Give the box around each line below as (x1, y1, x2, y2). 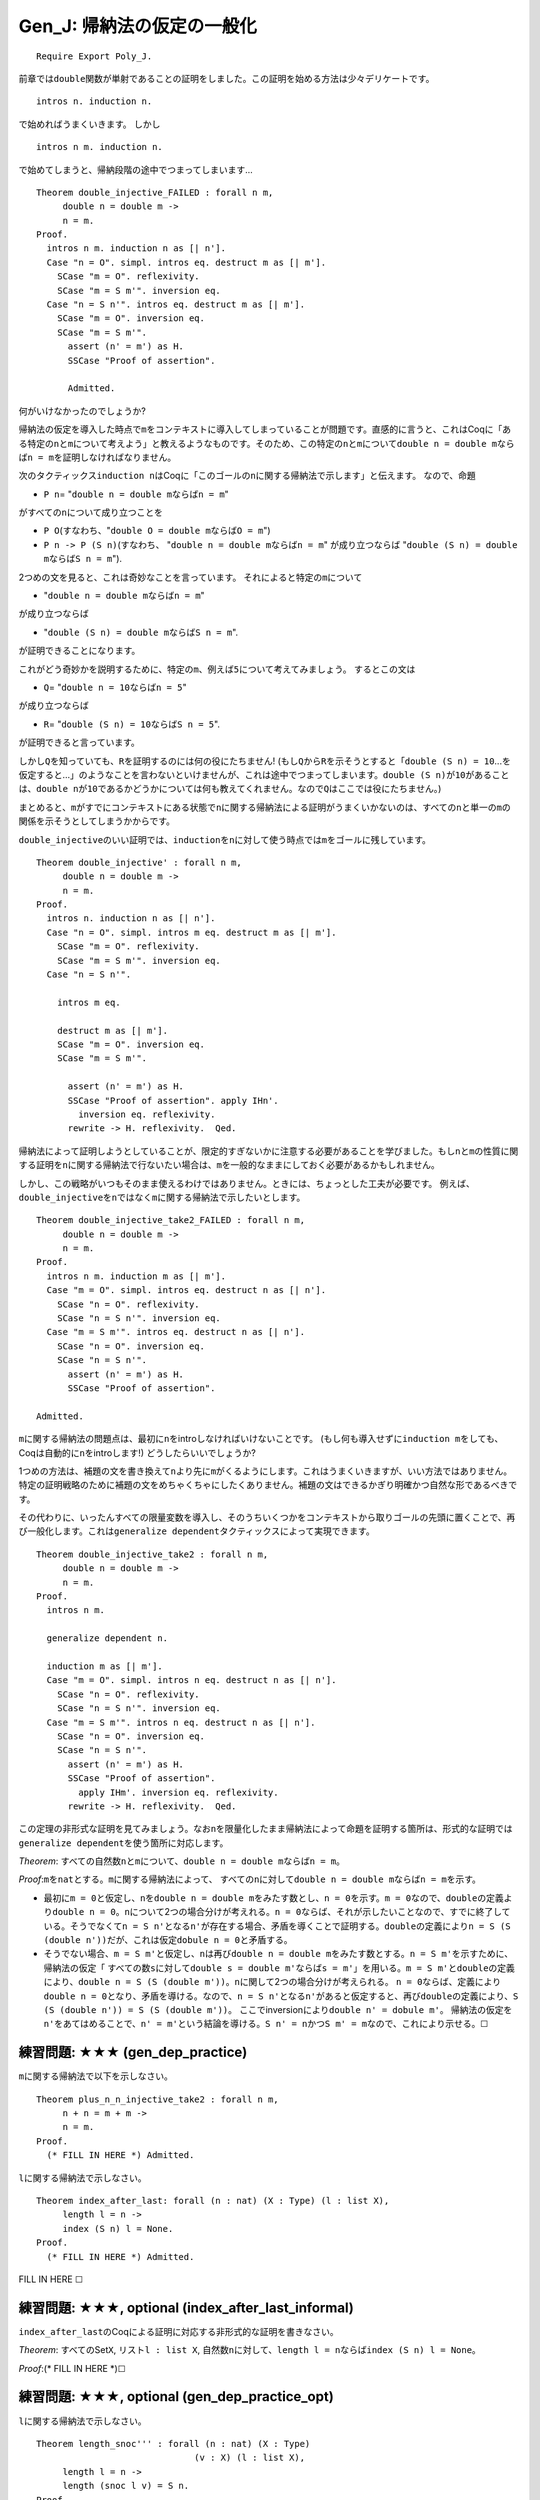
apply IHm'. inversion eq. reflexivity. (78, 1786, 279, 1798)
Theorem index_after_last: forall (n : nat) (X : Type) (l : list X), (36, 2195, 390, 2207)
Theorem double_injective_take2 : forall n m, (36, 1548, 269, 1560)
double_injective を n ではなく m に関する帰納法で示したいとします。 (18, 1191, 306, 1203)
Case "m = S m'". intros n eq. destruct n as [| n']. (46, 1716, 316, 1728)
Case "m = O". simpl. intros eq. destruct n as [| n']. (46, 1285, 327, 1296)
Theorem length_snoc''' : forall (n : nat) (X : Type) (36, 2438, 311, 2449)
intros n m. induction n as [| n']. (46, 243, 227, 254)
